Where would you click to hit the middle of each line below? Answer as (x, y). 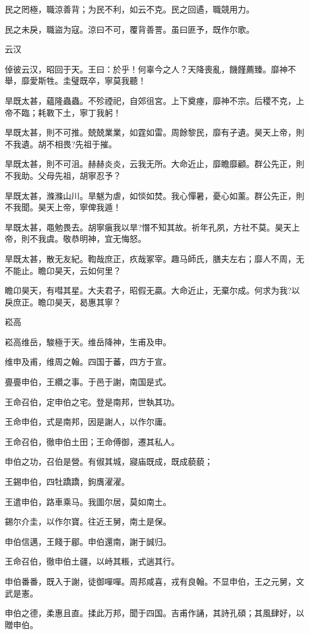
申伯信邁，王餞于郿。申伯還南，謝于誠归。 (88, 541)
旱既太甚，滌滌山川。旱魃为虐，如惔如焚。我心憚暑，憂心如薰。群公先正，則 (154, 195)
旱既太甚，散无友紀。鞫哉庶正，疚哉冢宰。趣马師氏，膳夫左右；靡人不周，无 (154, 258)
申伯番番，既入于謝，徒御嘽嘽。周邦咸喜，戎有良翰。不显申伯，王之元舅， (150, 581)
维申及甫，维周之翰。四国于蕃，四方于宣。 (88, 362)
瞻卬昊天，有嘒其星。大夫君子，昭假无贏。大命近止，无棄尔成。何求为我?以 (152, 290)
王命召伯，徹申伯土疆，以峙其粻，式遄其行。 (92, 561)
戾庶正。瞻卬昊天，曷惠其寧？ (63, 302)
